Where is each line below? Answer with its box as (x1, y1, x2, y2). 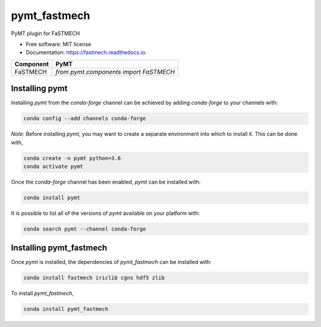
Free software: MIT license (26, 41, 92, 48)
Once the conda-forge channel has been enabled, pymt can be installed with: (11, 178, 201, 185)
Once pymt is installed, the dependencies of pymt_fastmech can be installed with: (11, 259, 212, 266)
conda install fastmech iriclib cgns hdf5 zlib (23, 275, 165, 281)
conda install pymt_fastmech (23, 306, 109, 313)
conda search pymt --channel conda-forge (23, 225, 146, 232)
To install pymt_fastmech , (11, 289, 74, 297)
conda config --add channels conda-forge (23, 115, 146, 122)
